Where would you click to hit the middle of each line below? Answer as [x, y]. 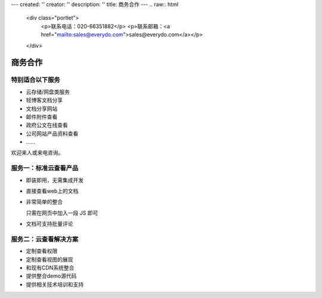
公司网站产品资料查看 [52, 134]
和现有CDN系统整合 [50, 268]
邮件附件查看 [42, 117]
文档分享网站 [42, 108]
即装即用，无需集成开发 [55, 180]
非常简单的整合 [44, 202]
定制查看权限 [42, 251]
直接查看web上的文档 [52, 191]
